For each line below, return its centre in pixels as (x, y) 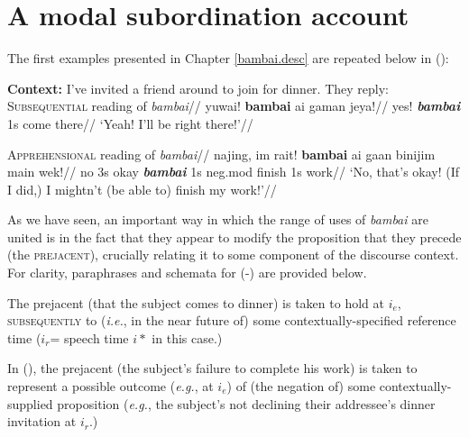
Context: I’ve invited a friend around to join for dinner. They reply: (198, 88)
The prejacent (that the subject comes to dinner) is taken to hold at (196, 302)
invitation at (42, 421)
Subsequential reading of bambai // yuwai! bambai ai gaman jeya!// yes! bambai (234, 106)
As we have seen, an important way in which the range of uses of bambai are (218, 219)
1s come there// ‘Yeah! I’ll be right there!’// (130, 123)
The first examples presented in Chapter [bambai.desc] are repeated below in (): (228, 58)
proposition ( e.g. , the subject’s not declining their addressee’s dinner (246, 403)
